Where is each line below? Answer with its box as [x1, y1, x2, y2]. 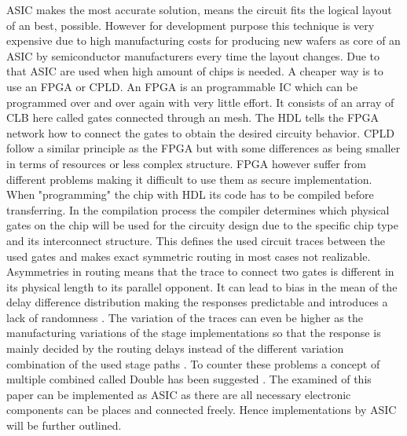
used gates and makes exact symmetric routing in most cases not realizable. [6, 247, 371, 264]
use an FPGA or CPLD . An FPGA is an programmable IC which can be [6, 78, 358, 94]
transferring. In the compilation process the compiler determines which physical [6, 201, 390, 218]
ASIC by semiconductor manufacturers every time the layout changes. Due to [6, 47, 379, 64]
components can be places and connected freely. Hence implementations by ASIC [6, 401, 397, 418]
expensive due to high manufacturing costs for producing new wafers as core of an [6, 32, 401, 49]
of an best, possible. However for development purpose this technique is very [6, 16, 375, 33]
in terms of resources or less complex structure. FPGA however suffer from [6, 155, 366, 171]
